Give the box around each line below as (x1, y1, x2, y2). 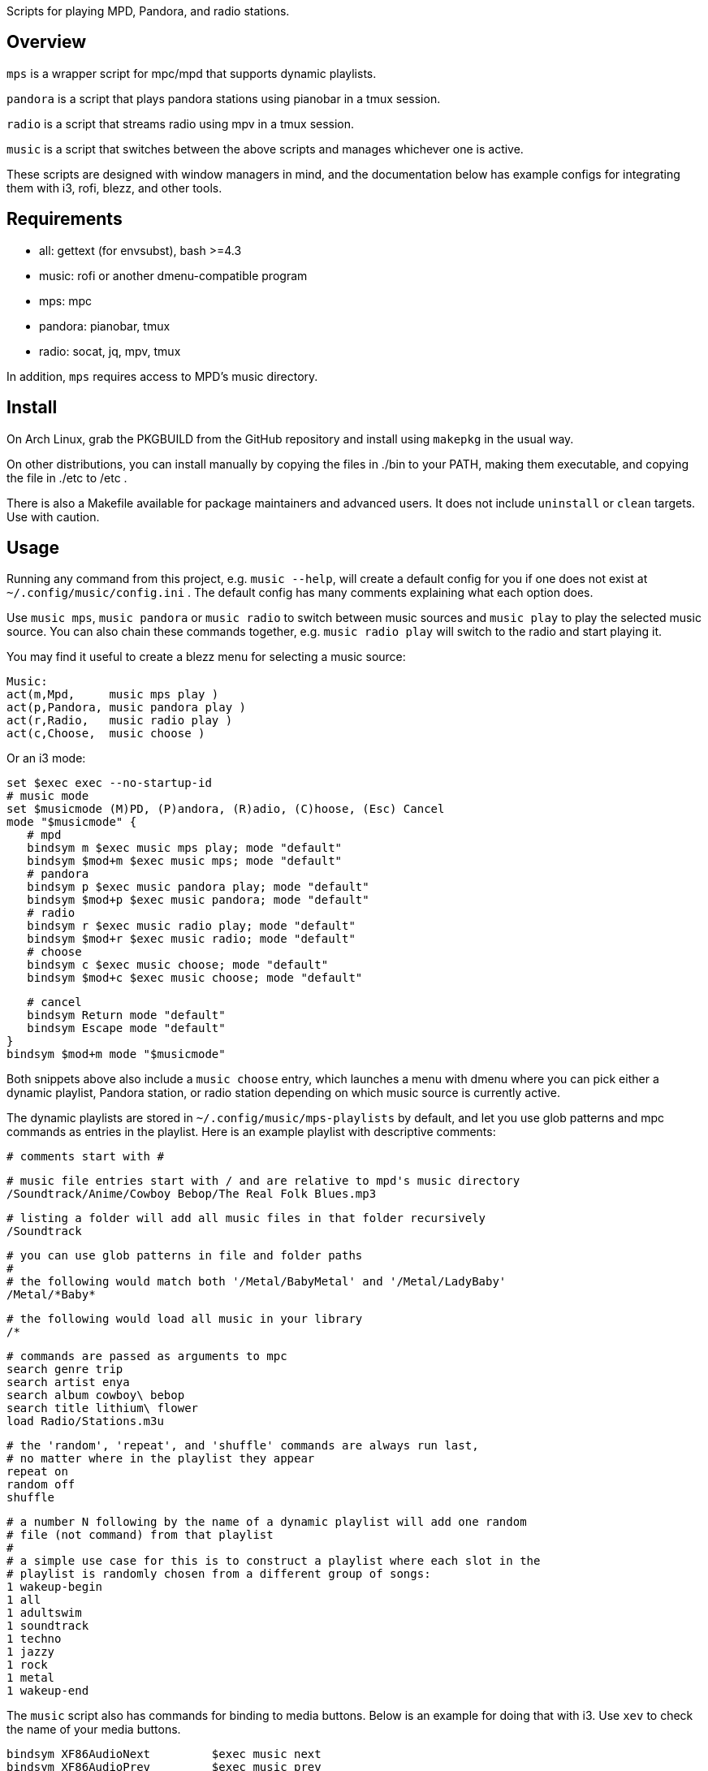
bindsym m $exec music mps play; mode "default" (27, 841, 343, 855)
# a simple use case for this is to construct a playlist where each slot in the (6, 1554, 541, 1568)
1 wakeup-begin (6, 1580, 103, 1594)
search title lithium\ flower (6, 1402, 199, 1415)
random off (6, 1478, 76, 1492)
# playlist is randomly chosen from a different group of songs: (6, 1567, 431, 1581)
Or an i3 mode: (6, 751, 86, 766)
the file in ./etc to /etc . (6, 470, 127, 485)
